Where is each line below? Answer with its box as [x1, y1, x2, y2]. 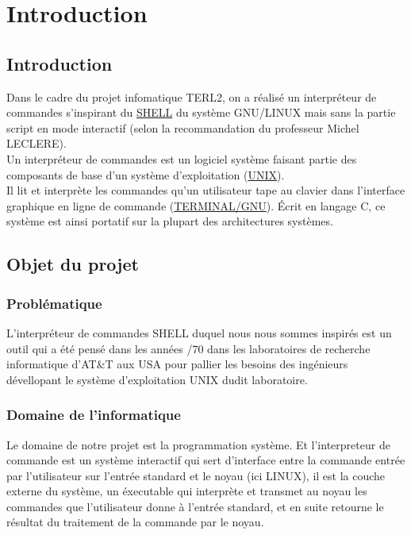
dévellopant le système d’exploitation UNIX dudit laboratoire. [6, 371, 308, 387]
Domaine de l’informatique [6, 405, 181, 425]
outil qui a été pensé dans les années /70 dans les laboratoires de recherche [6, 340, 371, 356]
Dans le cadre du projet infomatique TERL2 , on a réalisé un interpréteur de [6, 88, 377, 105]
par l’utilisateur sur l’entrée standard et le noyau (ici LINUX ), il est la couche [6, 467, 386, 483]
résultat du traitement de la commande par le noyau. [6, 514, 264, 530]
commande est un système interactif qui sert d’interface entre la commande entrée [6, 452, 405, 468]
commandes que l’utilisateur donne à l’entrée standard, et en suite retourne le [6, 498, 384, 514]
